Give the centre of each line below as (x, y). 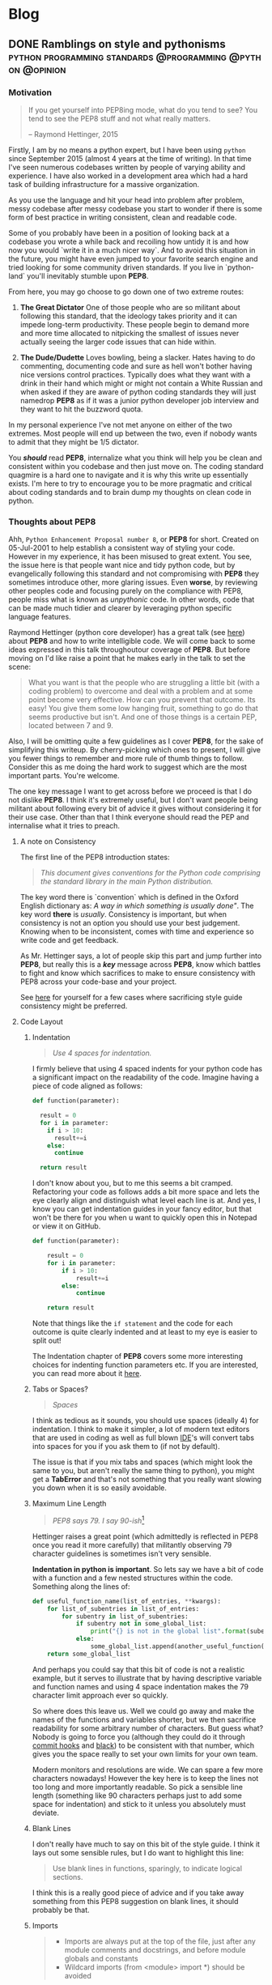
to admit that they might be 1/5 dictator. (74, 441)
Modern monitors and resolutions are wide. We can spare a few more (147, 1770)
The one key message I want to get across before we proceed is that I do (130, 791)
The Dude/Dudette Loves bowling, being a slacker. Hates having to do (138, 357)
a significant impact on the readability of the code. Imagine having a (145, 1077)
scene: (20, 667)
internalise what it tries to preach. (64, 826)
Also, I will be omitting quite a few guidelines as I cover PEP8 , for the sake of (136, 741)
